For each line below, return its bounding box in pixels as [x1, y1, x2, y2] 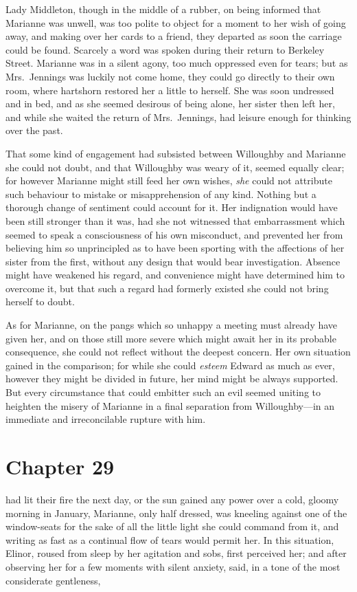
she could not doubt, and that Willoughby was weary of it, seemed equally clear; [5, 160, 345, 174]
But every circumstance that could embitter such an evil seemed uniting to [5, 385, 321, 399]
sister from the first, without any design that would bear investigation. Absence [5, 254, 341, 268]
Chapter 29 [5, 452, 115, 480]
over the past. [5, 123, 63, 138]
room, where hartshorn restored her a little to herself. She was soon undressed [5, 83, 334, 97]
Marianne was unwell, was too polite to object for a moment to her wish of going [5, 15, 346, 30]
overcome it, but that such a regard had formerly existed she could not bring [5, 281, 329, 295]
